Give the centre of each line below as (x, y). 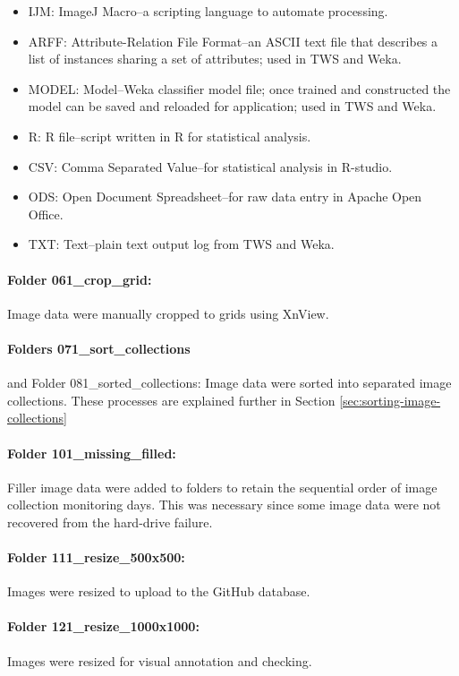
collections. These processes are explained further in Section (171, 400)
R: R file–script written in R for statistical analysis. (170, 136)
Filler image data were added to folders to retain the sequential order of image (222, 487)
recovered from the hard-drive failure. (110, 522)
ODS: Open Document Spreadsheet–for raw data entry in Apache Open (225, 197)
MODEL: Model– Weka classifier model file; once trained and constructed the (239, 88)
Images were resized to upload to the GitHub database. (159, 591)
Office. (46, 214)
